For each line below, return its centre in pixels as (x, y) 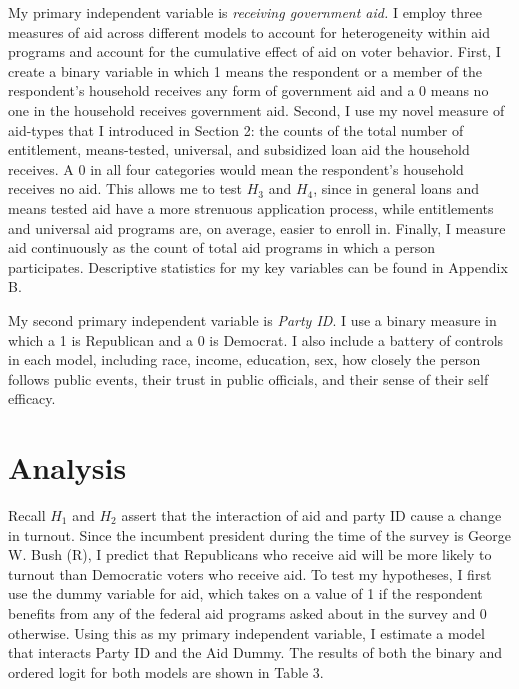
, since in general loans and (396, 188)
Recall (27, 515)
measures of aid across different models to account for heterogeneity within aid (249, 31)
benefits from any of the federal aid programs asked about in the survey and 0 (247, 612)
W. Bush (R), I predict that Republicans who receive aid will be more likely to (250, 554)
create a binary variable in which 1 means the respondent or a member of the (245, 70)
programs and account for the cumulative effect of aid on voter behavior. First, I (254, 51)
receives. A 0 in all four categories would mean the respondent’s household (236, 168)
